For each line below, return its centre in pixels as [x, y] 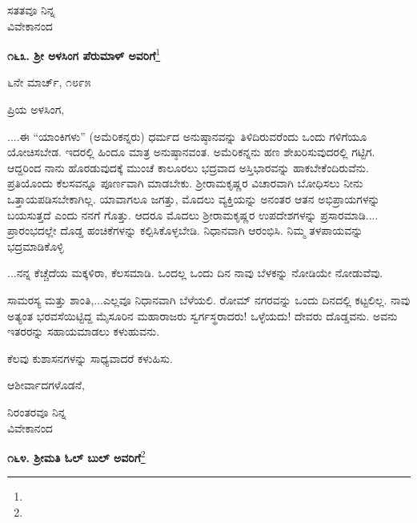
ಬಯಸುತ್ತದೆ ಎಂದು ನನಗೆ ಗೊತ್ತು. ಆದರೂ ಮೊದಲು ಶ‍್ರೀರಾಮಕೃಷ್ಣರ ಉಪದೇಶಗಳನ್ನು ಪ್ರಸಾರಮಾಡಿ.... [193, 214]
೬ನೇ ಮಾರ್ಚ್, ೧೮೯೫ [49, 82]
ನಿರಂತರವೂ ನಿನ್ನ [37, 411]
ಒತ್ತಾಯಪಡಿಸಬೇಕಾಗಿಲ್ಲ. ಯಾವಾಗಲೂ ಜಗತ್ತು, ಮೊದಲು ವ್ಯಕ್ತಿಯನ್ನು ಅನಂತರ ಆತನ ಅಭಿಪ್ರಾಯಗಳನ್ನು [194, 199]
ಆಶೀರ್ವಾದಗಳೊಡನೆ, [46, 385]
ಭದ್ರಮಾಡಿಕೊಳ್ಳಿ [36, 245]
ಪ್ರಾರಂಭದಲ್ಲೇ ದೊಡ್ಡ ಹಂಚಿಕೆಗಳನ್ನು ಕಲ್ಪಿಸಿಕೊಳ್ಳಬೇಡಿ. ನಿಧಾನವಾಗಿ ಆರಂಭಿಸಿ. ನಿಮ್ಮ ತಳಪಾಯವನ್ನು [185, 230]
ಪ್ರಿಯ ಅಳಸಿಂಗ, [36, 109]
